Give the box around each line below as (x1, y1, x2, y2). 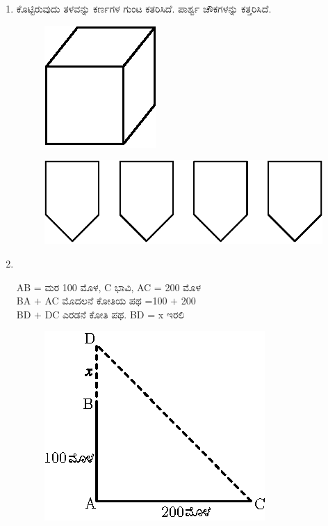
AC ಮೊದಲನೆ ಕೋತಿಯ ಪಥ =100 (44, 293, 167, 308)
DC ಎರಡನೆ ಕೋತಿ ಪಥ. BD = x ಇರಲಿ (44, 307, 185, 321)
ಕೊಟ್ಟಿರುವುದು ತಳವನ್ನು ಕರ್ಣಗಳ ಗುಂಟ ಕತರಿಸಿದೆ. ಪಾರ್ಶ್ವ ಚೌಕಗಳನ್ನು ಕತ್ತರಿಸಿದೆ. (16, 1, 272, 15)
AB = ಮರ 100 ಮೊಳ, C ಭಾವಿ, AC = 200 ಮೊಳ (16, 279, 202, 294)
